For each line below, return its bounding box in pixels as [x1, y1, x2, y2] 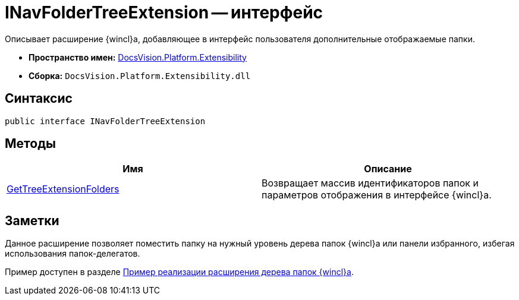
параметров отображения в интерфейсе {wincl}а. [262, 189, 492, 201]
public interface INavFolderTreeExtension [5, 116, 206, 126]
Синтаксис [5, 91, 73, 106]
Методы [5, 136, 56, 151]
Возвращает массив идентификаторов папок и [262, 177, 479, 190]
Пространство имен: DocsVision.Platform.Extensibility [29, 52, 247, 62]
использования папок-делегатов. [5, 248, 140, 259]
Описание [364, 163, 412, 175]
